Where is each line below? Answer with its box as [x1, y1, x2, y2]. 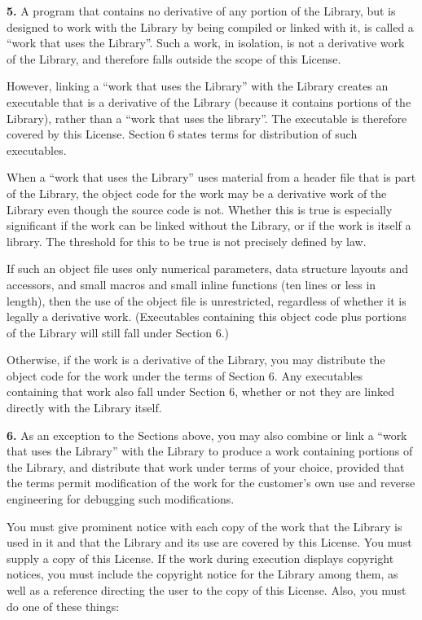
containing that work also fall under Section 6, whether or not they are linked [7, 383, 394, 400]
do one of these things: [7, 597, 120, 614]
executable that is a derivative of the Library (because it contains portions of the [7, 93, 411, 110]
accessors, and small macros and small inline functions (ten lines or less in [7, 275, 376, 292]
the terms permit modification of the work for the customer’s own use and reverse [7, 474, 415, 491]
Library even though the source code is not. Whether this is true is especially [7, 200, 393, 218]
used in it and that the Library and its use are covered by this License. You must [7, 534, 412, 551]
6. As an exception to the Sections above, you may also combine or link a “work [7, 426, 407, 443]
